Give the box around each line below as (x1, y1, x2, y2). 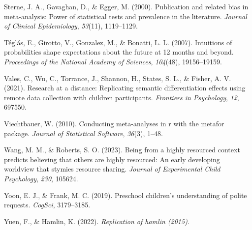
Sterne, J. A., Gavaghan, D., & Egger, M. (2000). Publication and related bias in (4, 1, 249, 11)
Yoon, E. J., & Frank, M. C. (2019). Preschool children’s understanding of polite (4, 190, 247, 200)
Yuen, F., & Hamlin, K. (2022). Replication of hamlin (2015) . (4, 216, 189, 226)
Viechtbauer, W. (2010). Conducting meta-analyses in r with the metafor (4, 118, 224, 128)
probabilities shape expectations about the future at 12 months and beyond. (4, 47, 234, 57)
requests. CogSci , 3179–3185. (4, 200, 91, 210)
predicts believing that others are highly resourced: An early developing (4, 154, 220, 164)
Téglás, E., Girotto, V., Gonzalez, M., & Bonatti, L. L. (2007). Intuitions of (4, 37, 232, 47)
